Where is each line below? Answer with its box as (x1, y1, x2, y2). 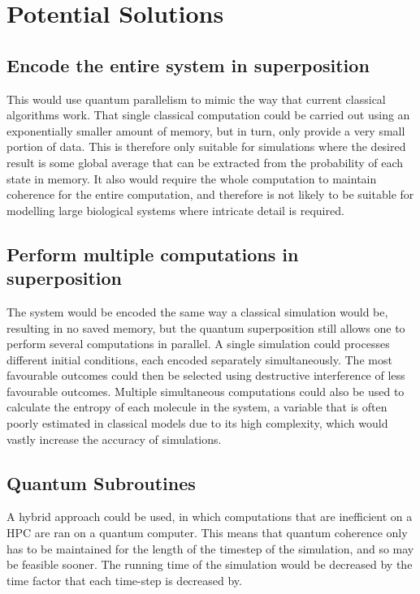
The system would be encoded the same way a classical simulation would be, (6, 303, 388, 320)
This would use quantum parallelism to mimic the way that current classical (6, 90, 386, 107)
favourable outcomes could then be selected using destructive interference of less (6, 367, 405, 384)
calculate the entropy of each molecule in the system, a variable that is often (6, 398, 388, 415)
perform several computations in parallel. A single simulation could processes (6, 335, 390, 352)
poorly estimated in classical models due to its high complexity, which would (6, 415, 388, 432)
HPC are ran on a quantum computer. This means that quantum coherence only (6, 524, 408, 541)
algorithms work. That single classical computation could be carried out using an (6, 106, 410, 123)
